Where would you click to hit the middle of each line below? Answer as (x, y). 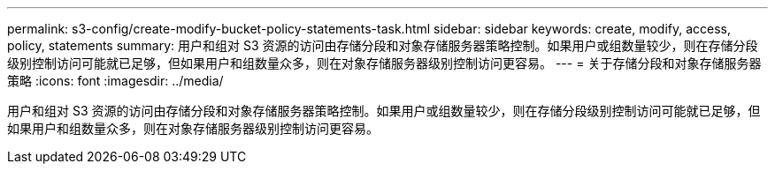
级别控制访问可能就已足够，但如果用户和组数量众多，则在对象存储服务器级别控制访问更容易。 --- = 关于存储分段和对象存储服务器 (384, 63)
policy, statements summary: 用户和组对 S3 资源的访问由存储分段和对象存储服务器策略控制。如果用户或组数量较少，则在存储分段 (383, 45)
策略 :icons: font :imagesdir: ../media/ (115, 81)
